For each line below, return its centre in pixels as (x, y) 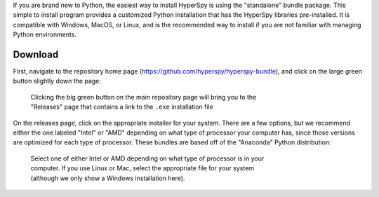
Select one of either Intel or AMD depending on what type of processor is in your (147, 158)
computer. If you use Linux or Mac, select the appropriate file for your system (142, 168)
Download (36, 54)
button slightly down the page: (57, 81)
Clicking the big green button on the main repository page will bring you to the (144, 97)
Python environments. (45, 34)
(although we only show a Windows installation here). (108, 178)
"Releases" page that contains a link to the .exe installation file (122, 107)
